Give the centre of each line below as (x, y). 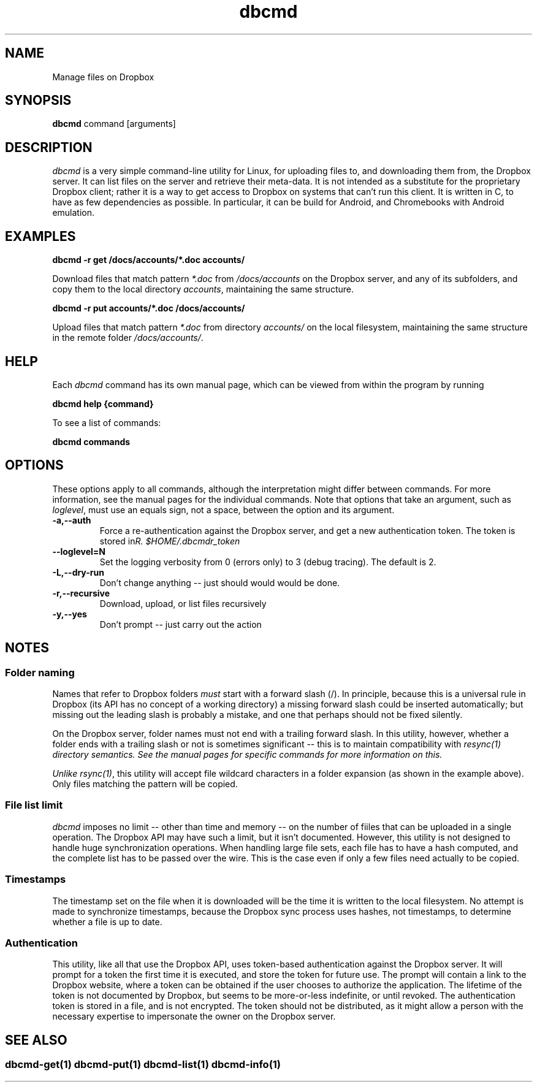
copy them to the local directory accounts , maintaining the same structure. (203, 289)
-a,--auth (72, 520)
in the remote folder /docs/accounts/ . (128, 338)
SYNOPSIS (38, 101)
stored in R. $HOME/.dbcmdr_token (170, 541)
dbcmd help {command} (103, 403)
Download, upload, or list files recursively (183, 603)
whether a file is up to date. (107, 921)
